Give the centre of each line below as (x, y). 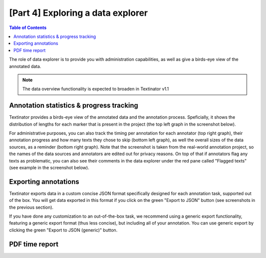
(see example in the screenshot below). (49, 167)
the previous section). (31, 207)
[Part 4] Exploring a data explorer (78, 13)
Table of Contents (28, 28)
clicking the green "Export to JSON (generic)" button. (63, 230)
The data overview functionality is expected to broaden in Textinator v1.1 (96, 89)
